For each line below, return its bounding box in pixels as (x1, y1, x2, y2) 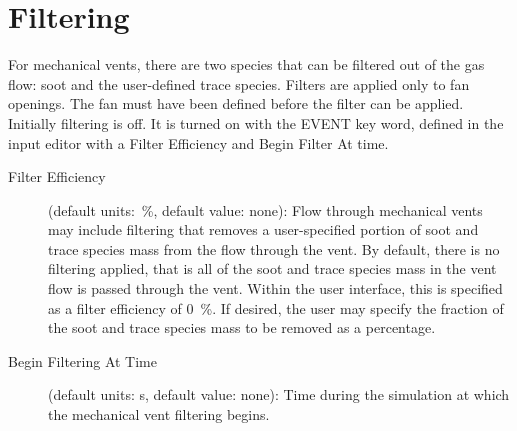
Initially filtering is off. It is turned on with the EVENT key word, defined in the (8, 112, 504, 133)
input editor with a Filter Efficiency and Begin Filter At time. (8, 132, 389, 153)
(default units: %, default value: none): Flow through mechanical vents (48, 199, 483, 220)
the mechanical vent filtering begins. (48, 404, 270, 425)
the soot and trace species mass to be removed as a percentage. (48, 317, 436, 338)
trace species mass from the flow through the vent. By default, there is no (48, 238, 500, 259)
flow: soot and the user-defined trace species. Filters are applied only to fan (8, 73, 470, 94)
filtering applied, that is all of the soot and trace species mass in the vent (48, 258, 497, 279)
